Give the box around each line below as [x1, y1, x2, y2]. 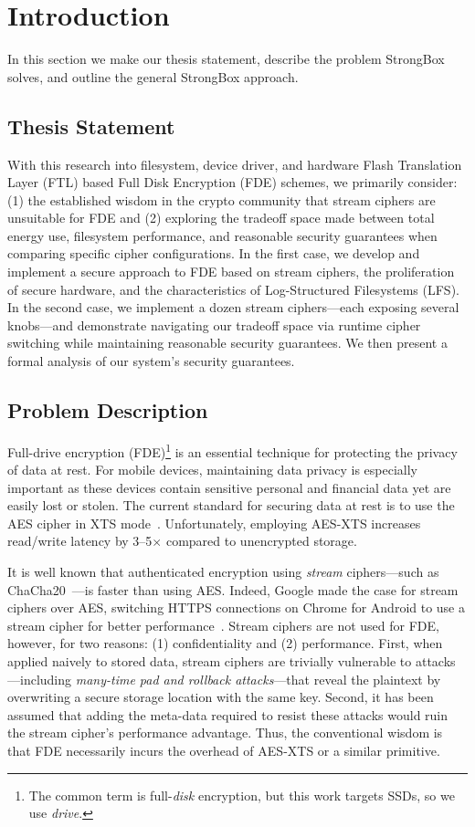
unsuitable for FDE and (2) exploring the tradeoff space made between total [7, 208, 435, 227]
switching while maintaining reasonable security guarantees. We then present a [7, 333, 448, 352]
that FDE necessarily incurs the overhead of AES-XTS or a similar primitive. [7, 741, 440, 759]
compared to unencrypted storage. [165, 531, 357, 550]
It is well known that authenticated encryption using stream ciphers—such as [7, 562, 439, 581]
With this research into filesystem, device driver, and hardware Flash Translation [7, 154, 462, 173]
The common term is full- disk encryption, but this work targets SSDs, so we [28, 785, 455, 804]
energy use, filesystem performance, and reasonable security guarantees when [7, 225, 438, 245]
